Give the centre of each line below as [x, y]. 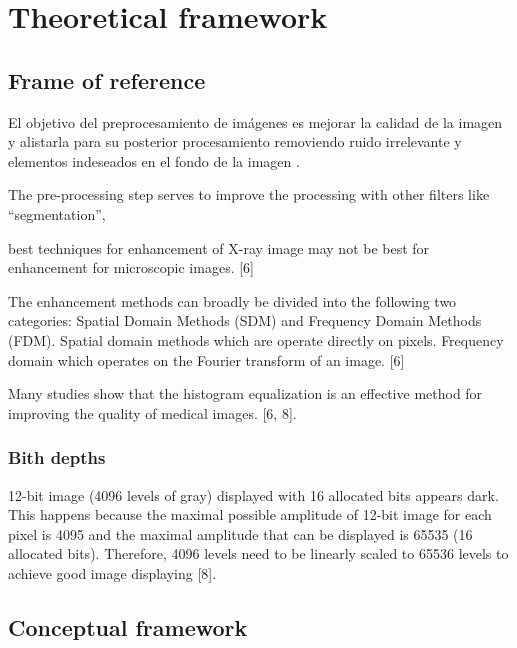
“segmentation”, [57, 213]
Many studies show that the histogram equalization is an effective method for [245, 393]
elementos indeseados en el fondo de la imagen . [154, 160]
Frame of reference [107, 79]
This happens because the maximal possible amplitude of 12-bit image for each [250, 514]
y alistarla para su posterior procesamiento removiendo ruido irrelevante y [235, 141]
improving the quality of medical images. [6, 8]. [152, 412]
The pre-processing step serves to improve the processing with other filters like [249, 194]
